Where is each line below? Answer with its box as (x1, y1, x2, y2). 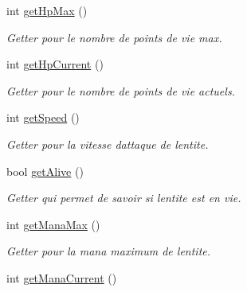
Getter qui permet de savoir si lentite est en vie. (6, 189, 241, 206)
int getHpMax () (6, 2, 88, 18)
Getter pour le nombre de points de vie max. (6, 29, 222, 45)
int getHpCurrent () (6, 56, 104, 72)
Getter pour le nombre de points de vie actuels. (6, 82, 235, 99)
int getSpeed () (6, 109, 80, 126)
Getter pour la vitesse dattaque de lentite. (6, 135, 209, 152)
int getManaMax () (6, 216, 100, 232)
